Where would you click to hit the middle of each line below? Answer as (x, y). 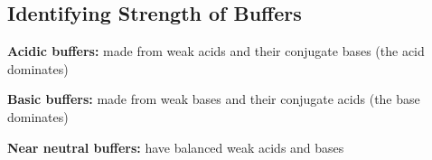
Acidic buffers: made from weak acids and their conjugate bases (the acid (216, 51)
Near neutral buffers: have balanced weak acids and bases (176, 147)
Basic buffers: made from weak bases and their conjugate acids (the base (214, 99)
